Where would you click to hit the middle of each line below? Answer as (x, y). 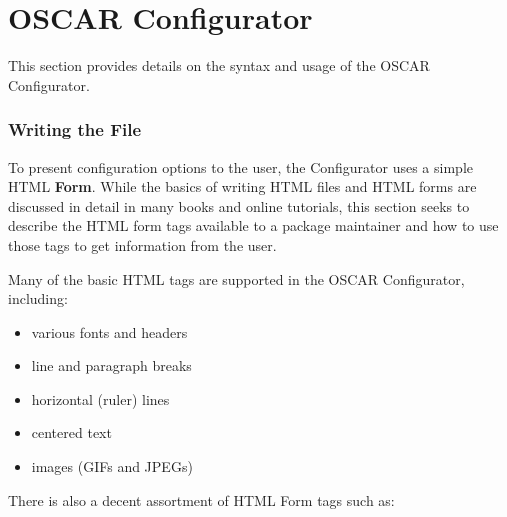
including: (38, 298)
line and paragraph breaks (111, 365)
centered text (71, 432)
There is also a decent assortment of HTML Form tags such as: (201, 499)
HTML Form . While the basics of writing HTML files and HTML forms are (242, 186)
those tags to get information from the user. (142, 244)
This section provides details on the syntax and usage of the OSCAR (219, 65)
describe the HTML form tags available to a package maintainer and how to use (253, 225)
